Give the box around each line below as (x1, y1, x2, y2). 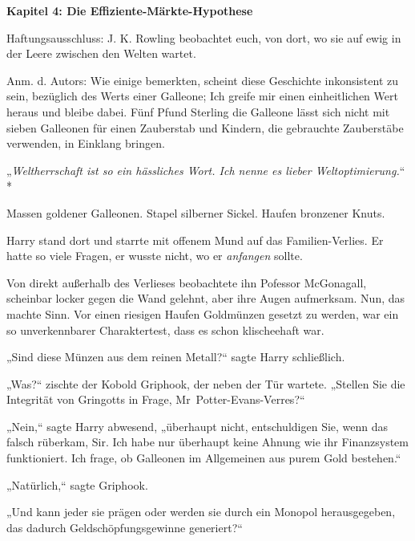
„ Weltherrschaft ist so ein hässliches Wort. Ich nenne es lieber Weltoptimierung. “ (6, 161, 405, 178)
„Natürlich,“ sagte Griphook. (6, 476, 148, 493)
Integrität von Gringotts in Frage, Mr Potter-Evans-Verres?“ (6, 391, 305, 408)
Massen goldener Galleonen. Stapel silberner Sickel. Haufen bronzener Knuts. (6, 204, 385, 221)
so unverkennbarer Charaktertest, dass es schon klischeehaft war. (6, 321, 324, 338)
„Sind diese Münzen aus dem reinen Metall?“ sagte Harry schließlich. (6, 348, 345, 365)
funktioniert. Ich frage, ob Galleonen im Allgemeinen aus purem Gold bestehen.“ (6, 449, 401, 466)
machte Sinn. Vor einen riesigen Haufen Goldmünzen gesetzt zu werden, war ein (6, 305, 399, 322)
